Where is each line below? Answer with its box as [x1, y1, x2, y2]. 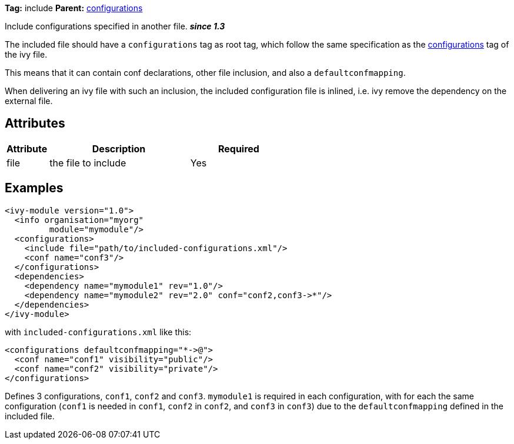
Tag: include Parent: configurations [5, 3, 143, 13]
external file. [5, 96, 53, 106]
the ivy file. [5, 49, 48, 59]
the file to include [49, 156, 126, 169]
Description [92, 142, 146, 155]
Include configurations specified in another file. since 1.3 [5, 21, 225, 31]
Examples [5, 181, 64, 196]
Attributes [5, 116, 65, 131]
